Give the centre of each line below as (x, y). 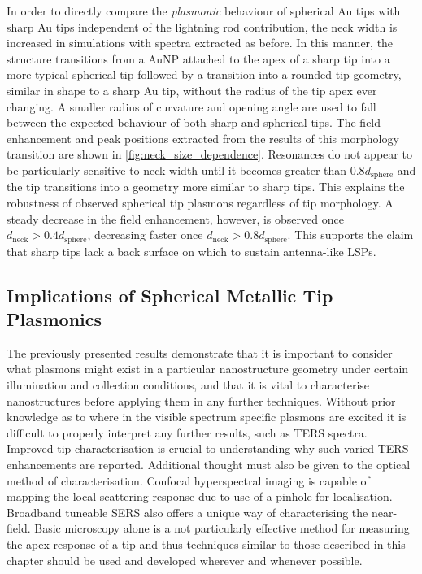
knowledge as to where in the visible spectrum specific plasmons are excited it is (207, 417)
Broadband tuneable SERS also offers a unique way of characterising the (187, 512)
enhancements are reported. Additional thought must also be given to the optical (209, 464)
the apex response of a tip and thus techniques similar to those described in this (206, 544)
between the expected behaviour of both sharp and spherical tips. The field (194, 122)
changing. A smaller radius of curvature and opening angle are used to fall (191, 106)
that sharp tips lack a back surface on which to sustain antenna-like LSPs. (191, 251)
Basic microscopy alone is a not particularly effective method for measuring (222, 528)
